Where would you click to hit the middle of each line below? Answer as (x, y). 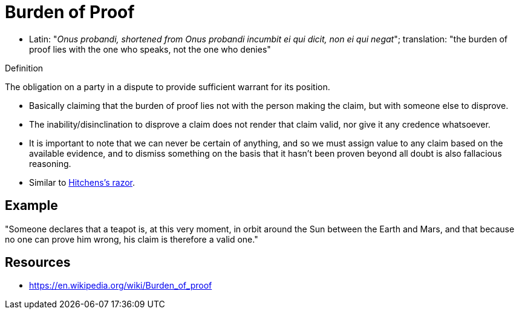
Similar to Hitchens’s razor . (82, 182)
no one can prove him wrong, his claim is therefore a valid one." (132, 239)
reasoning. (50, 163)
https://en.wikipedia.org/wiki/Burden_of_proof (121, 286)
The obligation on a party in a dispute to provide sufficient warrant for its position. (168, 87)
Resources (38, 263)
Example (31, 206)
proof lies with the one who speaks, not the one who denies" (150, 49)
